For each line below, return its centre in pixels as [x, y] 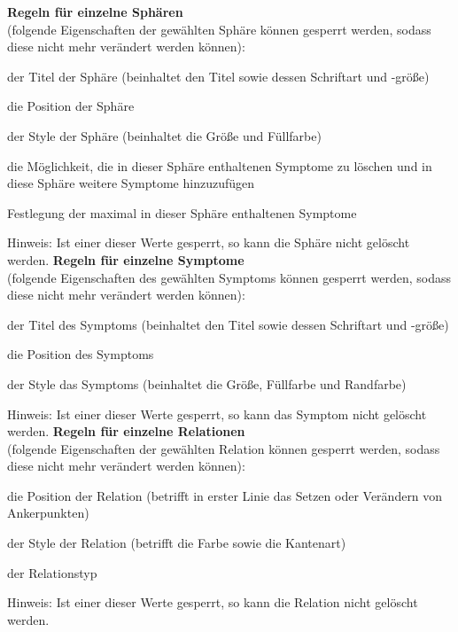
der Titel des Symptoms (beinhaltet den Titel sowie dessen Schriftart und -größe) [228, 324]
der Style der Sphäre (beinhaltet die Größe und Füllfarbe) [164, 135]
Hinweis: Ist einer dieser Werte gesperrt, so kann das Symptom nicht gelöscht [217, 414]
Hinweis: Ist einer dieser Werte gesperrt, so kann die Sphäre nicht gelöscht [209, 242]
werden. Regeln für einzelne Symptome [126, 259]
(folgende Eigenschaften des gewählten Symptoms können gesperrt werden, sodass [229, 277]
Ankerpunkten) [48, 513]
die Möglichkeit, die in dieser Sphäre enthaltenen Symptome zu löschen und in [220, 165]
